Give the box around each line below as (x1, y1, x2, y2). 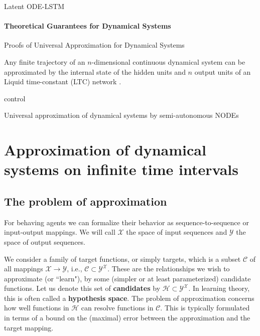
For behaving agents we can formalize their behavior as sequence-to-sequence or (4, 217, 249, 227)
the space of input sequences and (126, 227, 227, 237)
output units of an (194, 66, 251, 77)
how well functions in (4, 302, 69, 313)
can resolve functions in (81, 302, 154, 313)
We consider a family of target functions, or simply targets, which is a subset (4, 253, 241, 264)
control (4, 93, 26, 103)
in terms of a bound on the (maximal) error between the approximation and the (4, 312, 250, 323)
